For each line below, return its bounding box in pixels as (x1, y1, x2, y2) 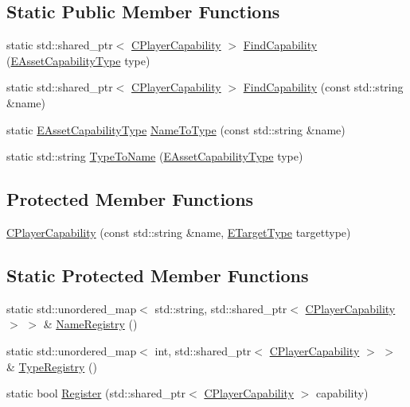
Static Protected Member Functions (6, 262, 309, 287)
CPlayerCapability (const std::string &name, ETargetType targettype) (6, 223, 351, 240)
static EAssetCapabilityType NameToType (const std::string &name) (6, 121, 346, 138)
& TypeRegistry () (6, 358, 97, 374)
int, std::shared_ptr (154, 342, 252, 359)
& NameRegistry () (43, 316, 138, 332)
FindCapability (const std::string (243, 79, 404, 95)
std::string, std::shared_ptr (154, 300, 287, 316)
